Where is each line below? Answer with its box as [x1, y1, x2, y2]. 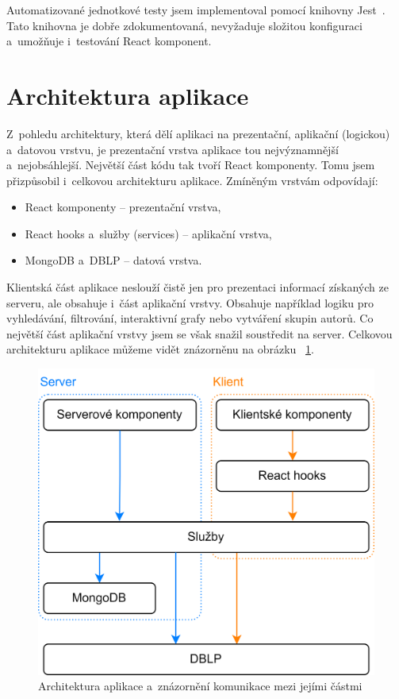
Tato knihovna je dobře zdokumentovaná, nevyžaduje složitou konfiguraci [6, 17, 363, 33]
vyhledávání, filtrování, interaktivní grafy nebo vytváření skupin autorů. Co [6, 310, 374, 326]
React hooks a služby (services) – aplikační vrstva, [25, 225, 272, 241]
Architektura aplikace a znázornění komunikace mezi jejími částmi [38, 678, 363, 694]
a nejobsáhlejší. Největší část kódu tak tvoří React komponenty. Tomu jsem [6, 156, 375, 173]
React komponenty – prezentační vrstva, [25, 199, 221, 215]
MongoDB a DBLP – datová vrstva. [25, 252, 202, 268]
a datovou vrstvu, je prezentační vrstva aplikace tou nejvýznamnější [6, 141, 339, 157]
